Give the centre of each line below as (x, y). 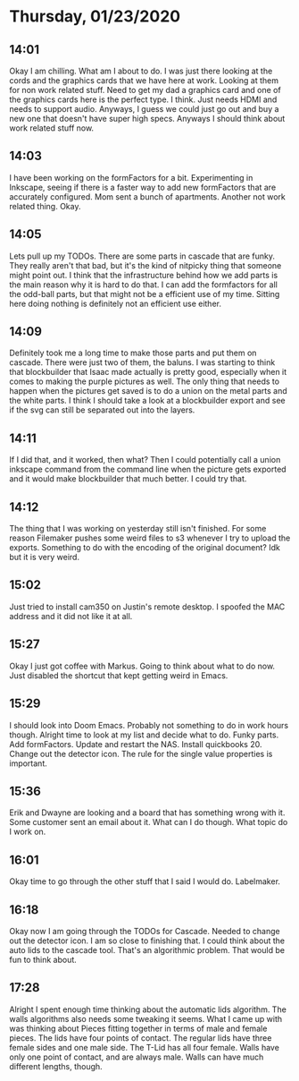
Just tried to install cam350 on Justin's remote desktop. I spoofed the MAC (147, 607)
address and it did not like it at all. (71, 616)
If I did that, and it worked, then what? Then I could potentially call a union (145, 460)
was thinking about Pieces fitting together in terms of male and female (138, 1028)
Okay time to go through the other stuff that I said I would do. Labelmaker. (145, 881)
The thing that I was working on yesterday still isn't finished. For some (138, 529)
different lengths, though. (56, 1066)
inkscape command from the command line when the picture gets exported (148, 469)
